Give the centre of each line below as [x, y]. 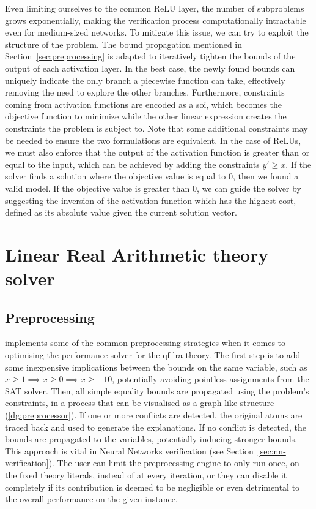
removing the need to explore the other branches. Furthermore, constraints [145, 92]
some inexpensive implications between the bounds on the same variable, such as [156, 367]
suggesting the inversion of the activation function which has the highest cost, [151, 200]
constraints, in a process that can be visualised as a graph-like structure [140, 403]
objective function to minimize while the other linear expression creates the [146, 116]
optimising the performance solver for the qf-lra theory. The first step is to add [153, 355]
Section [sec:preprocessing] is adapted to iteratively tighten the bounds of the [150, 56]
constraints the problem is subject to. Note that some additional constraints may [156, 128]
